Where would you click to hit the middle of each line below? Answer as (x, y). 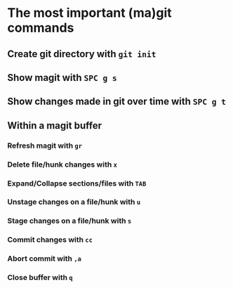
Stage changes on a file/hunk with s (69, 221)
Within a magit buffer (54, 126)
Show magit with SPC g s (62, 78)
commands (41, 28)
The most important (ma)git (89, 13)
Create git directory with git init (82, 54)
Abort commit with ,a (45, 259)
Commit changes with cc (50, 240)
